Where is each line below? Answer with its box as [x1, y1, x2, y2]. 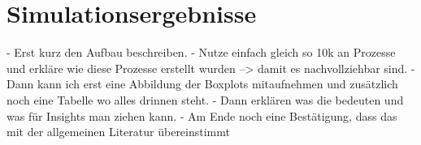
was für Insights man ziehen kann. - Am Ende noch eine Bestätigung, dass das [7, 107, 397, 124]
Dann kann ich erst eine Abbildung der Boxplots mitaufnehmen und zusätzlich [7, 75, 398, 92]
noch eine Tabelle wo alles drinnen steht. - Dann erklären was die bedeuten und [7, 91, 404, 108]
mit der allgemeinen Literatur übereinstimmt [7, 123, 230, 140]
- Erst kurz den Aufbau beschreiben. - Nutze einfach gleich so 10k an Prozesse [7, 44, 396, 61]
